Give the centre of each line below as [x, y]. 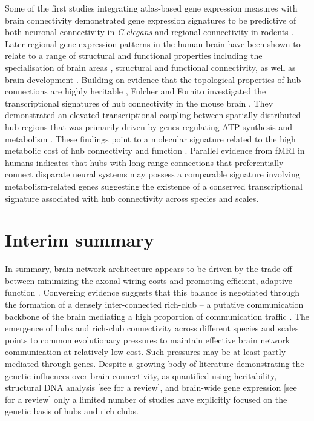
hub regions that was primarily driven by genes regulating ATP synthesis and [149, 126]
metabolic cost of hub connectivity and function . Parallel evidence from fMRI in [155, 151]
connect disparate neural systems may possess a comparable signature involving [152, 174]
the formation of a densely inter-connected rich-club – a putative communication [154, 304]
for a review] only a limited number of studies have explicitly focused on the [146, 399]
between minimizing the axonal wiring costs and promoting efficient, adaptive [149, 280]
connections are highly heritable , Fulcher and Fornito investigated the [136, 91]
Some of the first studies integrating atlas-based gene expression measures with [151, 8]
